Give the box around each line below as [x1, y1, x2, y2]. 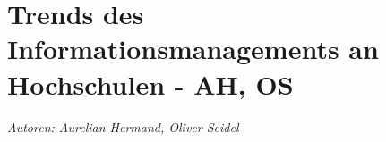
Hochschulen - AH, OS [7, 65, 294, 102]
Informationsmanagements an [7, 30, 379, 67]
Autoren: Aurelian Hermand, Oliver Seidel [7, 117, 239, 136]
